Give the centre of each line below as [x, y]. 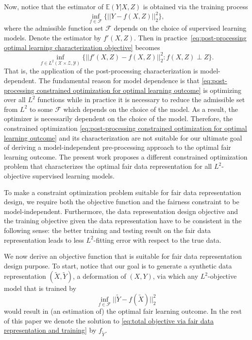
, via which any [176, 276]
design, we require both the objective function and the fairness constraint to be [122, 202]
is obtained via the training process [195, 6]
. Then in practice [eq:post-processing [190, 37]
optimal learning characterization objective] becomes [82, 47]
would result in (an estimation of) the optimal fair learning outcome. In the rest [123, 311]
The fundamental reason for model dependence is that [119, 81]
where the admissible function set [54, 28]
